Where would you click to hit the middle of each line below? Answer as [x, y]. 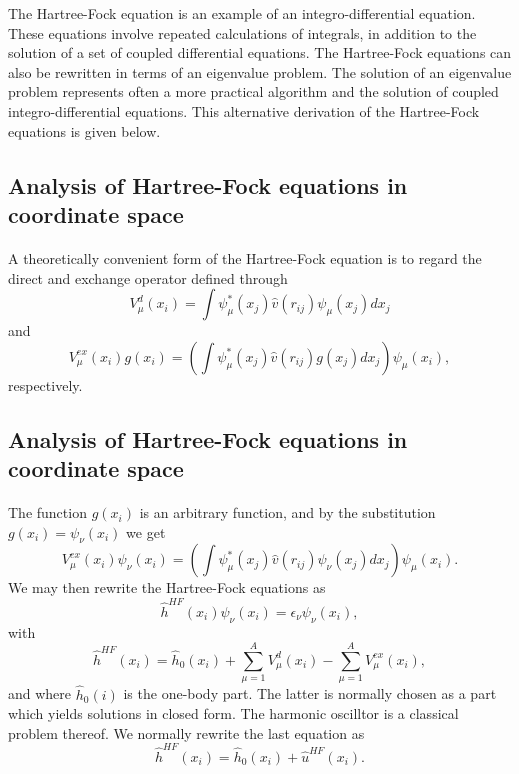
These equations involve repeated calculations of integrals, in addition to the [242, 32]
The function [47, 512]
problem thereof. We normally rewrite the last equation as [186, 732]
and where [40, 693]
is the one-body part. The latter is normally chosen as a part [310, 693]
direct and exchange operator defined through [148, 277]
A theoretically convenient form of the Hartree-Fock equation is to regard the [245, 257]
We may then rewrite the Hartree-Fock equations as [167, 587]
